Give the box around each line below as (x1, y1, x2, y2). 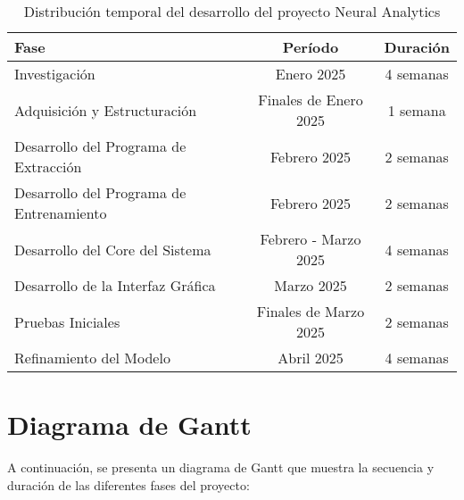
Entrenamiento (14, 203, 107, 223)
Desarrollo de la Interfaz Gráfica (14, 275, 216, 296)
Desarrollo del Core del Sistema (14, 238, 211, 260)
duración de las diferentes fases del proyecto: (7, 475, 250, 494)
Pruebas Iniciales (14, 311, 120, 332)
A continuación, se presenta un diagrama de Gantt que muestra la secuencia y (7, 458, 435, 477)
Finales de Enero (258, 89, 363, 110)
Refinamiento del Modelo (14, 347, 170, 368)
